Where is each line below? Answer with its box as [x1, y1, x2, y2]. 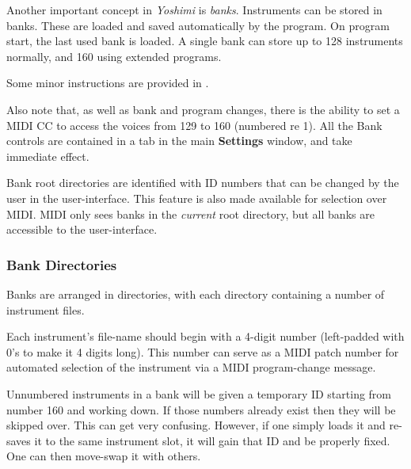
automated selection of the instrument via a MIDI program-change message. [6, 359, 376, 376]
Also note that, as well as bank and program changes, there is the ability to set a [6, 101, 400, 117]
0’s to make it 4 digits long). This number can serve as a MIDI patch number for [6, 343, 399, 360]
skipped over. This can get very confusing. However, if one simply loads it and [6, 417, 386, 433]
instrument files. [6, 301, 85, 318]
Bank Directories [6, 254, 117, 274]
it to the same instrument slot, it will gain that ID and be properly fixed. [34, 432, 390, 448]
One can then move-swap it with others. [6, 448, 201, 464]
